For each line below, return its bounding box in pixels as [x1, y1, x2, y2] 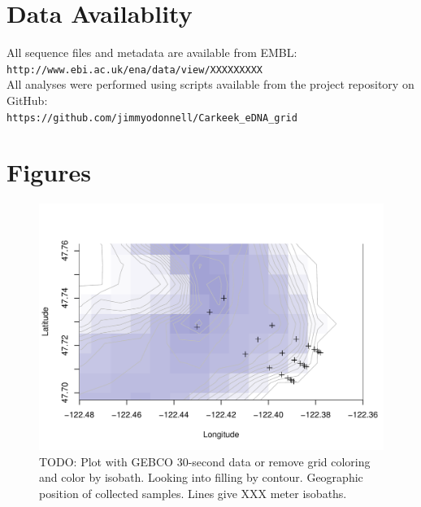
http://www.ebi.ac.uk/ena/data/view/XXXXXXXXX [7, 63, 263, 76]
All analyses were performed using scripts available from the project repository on [7, 76, 414, 93]
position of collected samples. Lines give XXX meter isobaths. [39, 484, 347, 501]
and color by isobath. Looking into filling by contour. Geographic [39, 469, 363, 486]
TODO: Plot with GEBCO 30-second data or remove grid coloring [39, 452, 371, 470]
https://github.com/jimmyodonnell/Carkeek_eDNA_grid [7, 111, 297, 124]
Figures [7, 155, 91, 189]
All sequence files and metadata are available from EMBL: [7, 44, 297, 61]
